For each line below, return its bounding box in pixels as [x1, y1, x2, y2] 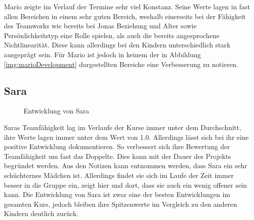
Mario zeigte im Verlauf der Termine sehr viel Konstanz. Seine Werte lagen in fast [4, 1, 250, 11]
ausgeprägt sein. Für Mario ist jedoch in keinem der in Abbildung [4, 49, 201, 59]
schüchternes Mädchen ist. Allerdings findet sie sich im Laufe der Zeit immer [4, 170, 234, 180]
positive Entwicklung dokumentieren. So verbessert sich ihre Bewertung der [4, 141, 230, 152]
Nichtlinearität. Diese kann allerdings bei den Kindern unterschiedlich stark [4, 40, 231, 50]
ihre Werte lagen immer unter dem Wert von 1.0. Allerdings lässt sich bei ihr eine [4, 132, 249, 142]
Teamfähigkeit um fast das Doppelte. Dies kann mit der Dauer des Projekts [4, 151, 231, 161]
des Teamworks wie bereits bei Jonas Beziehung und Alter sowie [4, 21, 197, 31]
